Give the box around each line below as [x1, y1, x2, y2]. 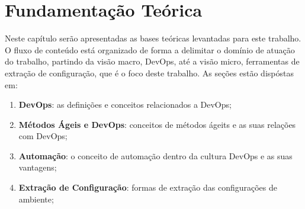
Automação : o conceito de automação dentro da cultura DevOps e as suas [18, 149, 293, 162]
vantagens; [18, 161, 57, 173]
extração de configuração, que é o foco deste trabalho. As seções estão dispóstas [5, 66, 294, 79]
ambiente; [18, 192, 54, 205]
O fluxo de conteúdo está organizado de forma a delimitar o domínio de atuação [5, 43, 295, 56]
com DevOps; [18, 130, 68, 142]
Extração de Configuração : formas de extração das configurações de [18, 181, 278, 194]
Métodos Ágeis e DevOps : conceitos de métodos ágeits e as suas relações [18, 118, 296, 130]
